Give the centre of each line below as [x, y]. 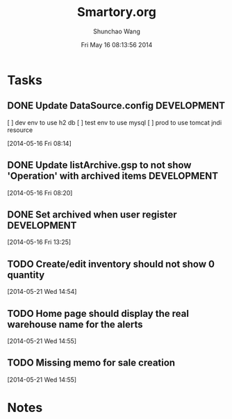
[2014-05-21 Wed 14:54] [42, 292]
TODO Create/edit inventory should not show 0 [111, 264]
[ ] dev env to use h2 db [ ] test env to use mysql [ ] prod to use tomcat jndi [115, 122]
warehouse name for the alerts [75, 324]
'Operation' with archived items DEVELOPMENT [113, 176]
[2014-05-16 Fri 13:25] [39, 242]
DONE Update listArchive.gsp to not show [99, 165]
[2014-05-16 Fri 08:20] [40, 192]
